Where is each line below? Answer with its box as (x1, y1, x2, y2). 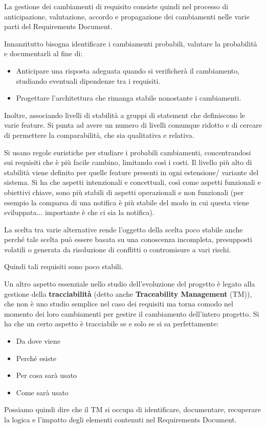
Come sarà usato (16, 387, 69, 397)
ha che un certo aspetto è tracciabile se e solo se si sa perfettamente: (4, 318, 219, 329)
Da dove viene (16, 336, 60, 346)
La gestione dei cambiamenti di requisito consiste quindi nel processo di (4, 1, 229, 11)
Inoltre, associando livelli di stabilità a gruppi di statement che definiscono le (4, 109, 246, 120)
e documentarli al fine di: (4, 48, 83, 59)
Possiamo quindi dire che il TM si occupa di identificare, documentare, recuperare (4, 404, 261, 415)
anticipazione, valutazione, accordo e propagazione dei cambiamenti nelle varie (4, 11, 250, 21)
